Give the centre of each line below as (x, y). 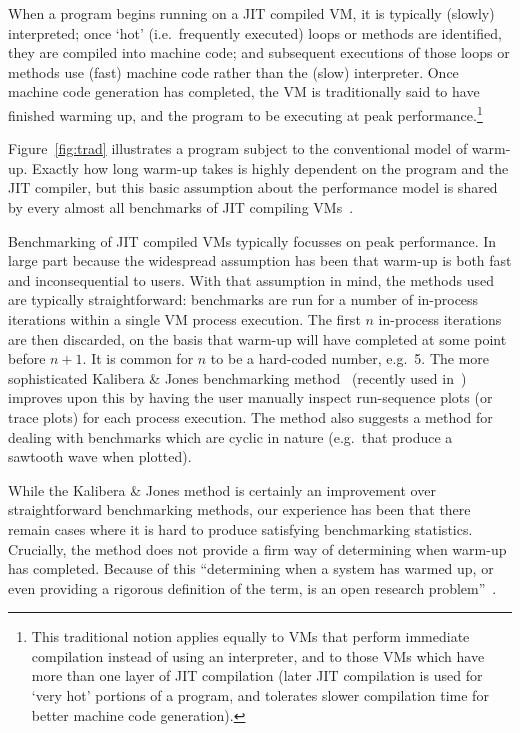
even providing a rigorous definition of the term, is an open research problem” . (252, 587)
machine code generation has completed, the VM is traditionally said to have (244, 91)
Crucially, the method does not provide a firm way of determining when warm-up (257, 548)
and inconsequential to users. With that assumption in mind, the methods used (251, 279)
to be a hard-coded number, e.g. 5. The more (350, 358)
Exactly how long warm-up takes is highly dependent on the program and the (270, 167)
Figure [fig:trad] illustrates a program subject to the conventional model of (238, 148)
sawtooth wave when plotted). (100, 456)
